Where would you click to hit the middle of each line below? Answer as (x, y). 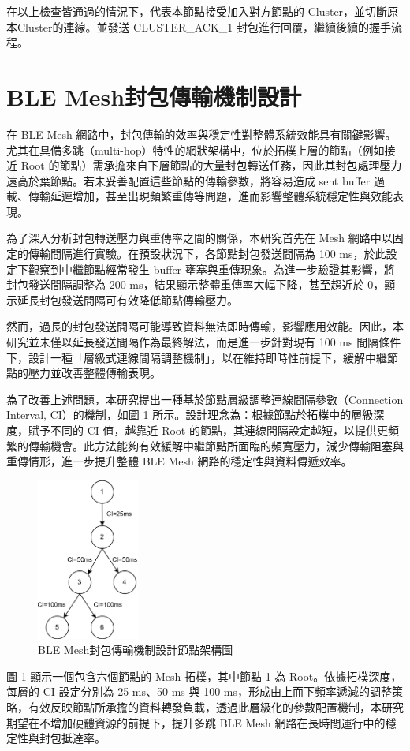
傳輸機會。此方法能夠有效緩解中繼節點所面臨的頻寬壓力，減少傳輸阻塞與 (216, 445)
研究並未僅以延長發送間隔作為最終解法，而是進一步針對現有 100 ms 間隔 (193, 342)
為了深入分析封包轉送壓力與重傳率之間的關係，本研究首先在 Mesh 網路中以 (199, 238)
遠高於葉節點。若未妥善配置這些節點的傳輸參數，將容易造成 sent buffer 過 (196, 180)
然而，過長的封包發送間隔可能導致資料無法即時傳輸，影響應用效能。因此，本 (205, 326)
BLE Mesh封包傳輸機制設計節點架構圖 (136, 650)
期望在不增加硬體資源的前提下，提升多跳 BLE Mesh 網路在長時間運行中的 (196, 722)
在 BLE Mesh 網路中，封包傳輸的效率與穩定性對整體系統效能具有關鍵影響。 (201, 134)
